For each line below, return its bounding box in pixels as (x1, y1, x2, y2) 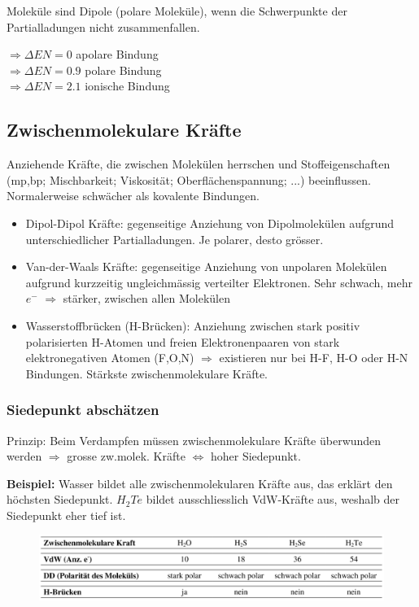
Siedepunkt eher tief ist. (7, 506, 126, 523)
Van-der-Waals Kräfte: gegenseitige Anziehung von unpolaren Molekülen (25, 258, 387, 275)
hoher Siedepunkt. (210, 448, 301, 465)
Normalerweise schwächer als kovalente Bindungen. (7, 187, 260, 204)
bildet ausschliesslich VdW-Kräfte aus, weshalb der (146, 491, 400, 508)
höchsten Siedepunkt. (7, 491, 113, 508)
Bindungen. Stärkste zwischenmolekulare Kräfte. (25, 365, 268, 382)
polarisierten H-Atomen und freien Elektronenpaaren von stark (25, 333, 340, 350)
